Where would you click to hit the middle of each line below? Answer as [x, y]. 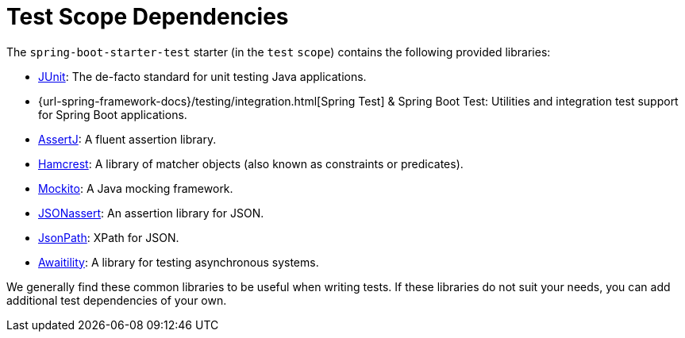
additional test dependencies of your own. [117, 300]
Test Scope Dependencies [148, 17]
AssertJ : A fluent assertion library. [127, 139]
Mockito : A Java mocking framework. [136, 188]
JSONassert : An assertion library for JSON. [151, 213]
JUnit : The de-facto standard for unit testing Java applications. [202, 76]
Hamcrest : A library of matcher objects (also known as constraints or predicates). [251, 163]
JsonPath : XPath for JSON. [109, 237]
